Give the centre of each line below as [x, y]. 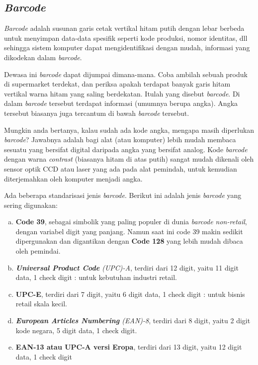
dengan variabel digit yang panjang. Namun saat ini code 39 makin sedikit [129, 231]
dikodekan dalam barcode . [43, 57]
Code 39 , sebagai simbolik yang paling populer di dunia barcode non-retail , [131, 222]
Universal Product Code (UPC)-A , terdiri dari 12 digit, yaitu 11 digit [127, 267]
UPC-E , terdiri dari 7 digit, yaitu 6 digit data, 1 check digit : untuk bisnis [130, 294]
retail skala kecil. [41, 304]
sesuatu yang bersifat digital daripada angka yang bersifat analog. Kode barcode [126, 149]
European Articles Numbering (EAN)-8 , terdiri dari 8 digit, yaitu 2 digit [133, 320]
